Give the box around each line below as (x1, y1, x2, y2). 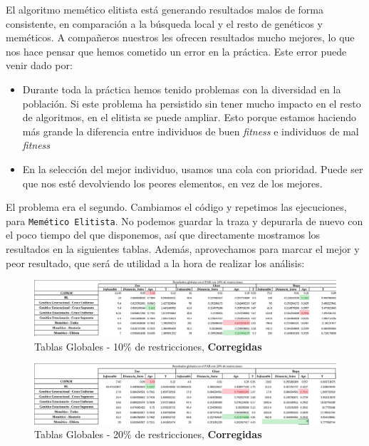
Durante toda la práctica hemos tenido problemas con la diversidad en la (22, 81, 341, 96)
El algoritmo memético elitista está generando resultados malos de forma (6, 2, 323, 16)
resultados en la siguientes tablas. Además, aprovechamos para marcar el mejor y (6, 241, 360, 256)
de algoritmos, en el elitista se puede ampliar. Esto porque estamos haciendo (22, 110, 356, 125)
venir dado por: (6, 58, 73, 73)
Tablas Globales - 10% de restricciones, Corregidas (34, 338, 262, 353)
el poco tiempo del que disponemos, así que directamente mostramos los (6, 227, 321, 242)
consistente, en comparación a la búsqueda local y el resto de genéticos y (6, 16, 323, 31)
